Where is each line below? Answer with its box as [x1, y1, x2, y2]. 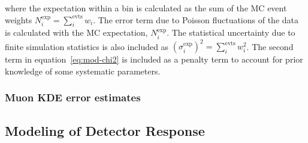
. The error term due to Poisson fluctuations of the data [93, 13, 299, 26]
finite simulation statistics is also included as [5, 40, 169, 52]
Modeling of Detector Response [5, 121, 205, 139]
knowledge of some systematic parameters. [5, 64, 161, 77]
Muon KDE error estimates [5, 90, 141, 105]
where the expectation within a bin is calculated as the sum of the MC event [5, 2, 287, 14]
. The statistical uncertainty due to [167, 26, 295, 39]
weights [5, 13, 32, 26]
